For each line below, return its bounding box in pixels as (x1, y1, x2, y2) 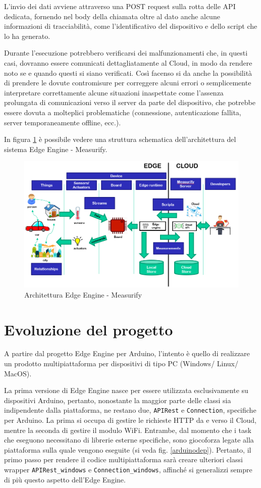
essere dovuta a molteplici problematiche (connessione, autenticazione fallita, (4, 107, 241, 117)
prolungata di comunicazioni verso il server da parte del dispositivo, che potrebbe (4, 97, 255, 108)
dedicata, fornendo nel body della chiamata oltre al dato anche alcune (4, 11, 220, 21)
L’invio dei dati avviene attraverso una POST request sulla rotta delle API (4, 1, 236, 11)
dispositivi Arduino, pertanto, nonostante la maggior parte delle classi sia (4, 395, 231, 405)
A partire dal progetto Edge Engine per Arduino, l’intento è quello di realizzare (4, 348, 250, 359)
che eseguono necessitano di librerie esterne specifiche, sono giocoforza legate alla (4, 434, 254, 445)
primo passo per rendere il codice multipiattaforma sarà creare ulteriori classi (4, 454, 243, 465)
